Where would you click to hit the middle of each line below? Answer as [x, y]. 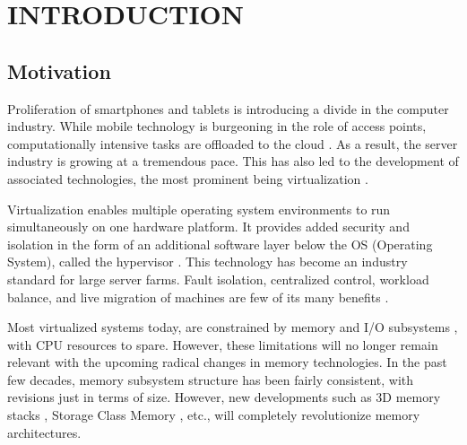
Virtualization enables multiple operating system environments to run [199, 209]
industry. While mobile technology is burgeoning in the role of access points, [217, 126]
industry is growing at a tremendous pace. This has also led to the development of [233, 161]
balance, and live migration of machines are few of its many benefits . [198, 297]
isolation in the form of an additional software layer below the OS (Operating [220, 244]
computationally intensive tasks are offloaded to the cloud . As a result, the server [233, 143]
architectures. [44, 432]
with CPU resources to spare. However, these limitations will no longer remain [223, 344]
